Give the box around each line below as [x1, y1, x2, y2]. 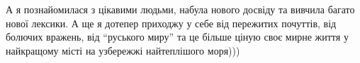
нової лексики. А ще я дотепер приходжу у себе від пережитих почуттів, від [6, 15, 337, 30]
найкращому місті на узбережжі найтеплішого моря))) [6, 43, 240, 57]
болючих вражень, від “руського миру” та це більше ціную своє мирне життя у [6, 29, 349, 44]
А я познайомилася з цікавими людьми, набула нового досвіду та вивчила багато [6, 2, 355, 16]
